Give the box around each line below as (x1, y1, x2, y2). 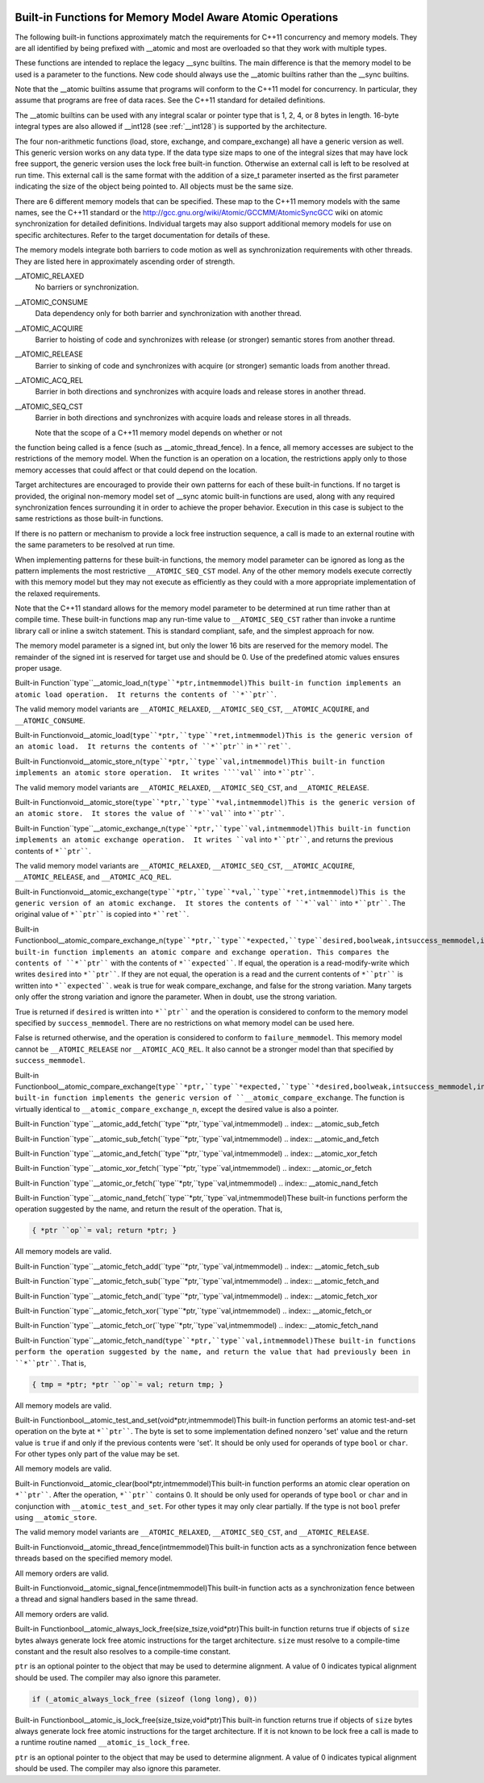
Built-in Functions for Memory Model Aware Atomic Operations (15, 10, 339, 24)
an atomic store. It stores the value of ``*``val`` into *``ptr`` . (15, 809, 285, 819)
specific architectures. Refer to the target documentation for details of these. (15, 230, 270, 240)
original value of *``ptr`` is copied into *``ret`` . (15, 910, 190, 919)
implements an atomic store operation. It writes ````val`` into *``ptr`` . (15, 768, 315, 777)
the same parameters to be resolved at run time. (15, 540, 175, 550)
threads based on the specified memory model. (15, 1553, 173, 1564)
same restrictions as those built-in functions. (15, 514, 164, 523)
